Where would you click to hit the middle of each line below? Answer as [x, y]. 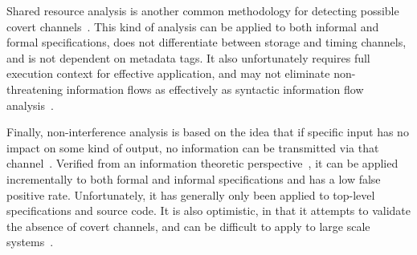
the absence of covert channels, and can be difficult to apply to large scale [188, 226]
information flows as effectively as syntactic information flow [215, 89]
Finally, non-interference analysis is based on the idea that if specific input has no [208, 132]
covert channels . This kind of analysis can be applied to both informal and [193, 26]
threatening [35, 89]
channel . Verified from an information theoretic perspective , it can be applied [202, 163]
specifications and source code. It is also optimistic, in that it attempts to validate [208, 210]
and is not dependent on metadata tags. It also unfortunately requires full [188, 57]
